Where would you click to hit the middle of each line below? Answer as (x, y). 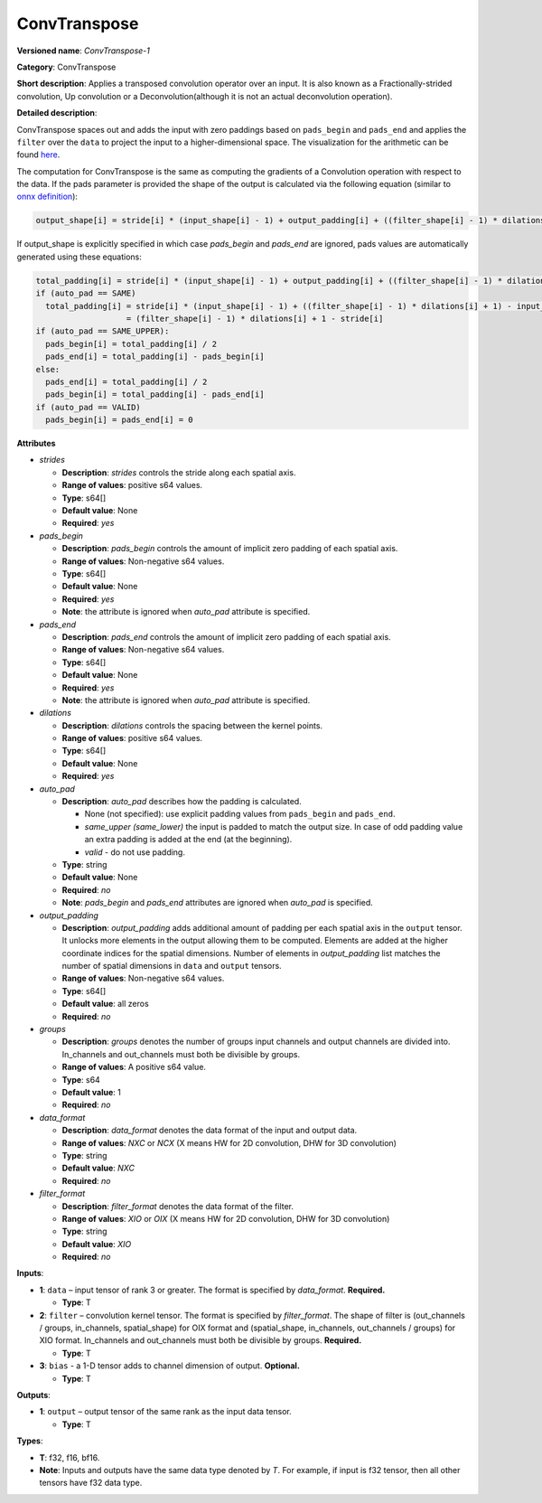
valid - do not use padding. (135, 852)
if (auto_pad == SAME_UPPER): (103, 331)
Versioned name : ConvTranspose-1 (84, 51)
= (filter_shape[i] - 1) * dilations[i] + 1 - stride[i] (255, 318)
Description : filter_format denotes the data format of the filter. (178, 1206)
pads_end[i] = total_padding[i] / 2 (126, 381)
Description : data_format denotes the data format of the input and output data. (210, 1131)
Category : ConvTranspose (66, 67)
